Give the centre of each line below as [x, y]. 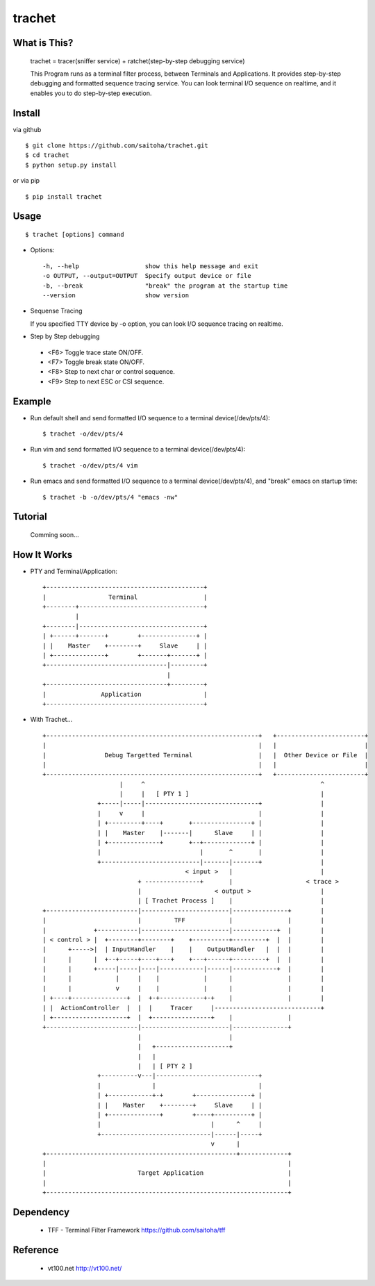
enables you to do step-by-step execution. [91, 93]
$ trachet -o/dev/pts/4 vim [90, 465]
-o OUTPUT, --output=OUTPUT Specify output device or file [147, 276]
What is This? [43, 43]
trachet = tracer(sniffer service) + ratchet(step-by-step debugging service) [138, 61]
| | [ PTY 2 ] [165, 1066]
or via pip [26, 181]
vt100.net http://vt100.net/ [85, 1268]
